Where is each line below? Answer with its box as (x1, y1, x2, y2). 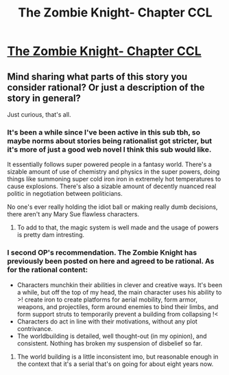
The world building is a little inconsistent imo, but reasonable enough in (16, 352, 219, 361)
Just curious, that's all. (7, 111, 71, 118)
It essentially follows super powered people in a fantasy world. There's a (7, 160, 212, 169)
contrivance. (16, 324, 53, 332)
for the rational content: (7, 265, 88, 275)
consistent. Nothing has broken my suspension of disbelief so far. (16, 339, 203, 348)
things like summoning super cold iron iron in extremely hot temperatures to (7, 175, 221, 183)
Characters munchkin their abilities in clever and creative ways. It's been (16, 280, 223, 289)
